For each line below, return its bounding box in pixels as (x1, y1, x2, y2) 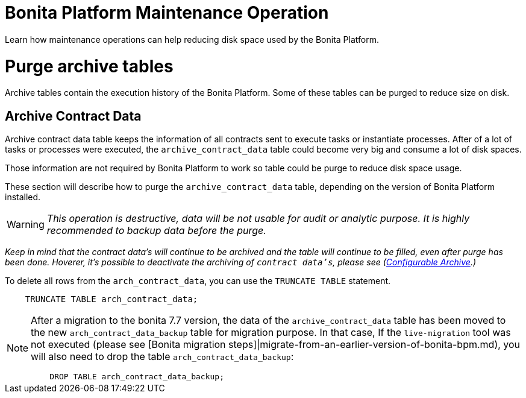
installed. (5, 192, 41, 203)
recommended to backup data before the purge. (46, 224, 266, 237)
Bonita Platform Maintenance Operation (5, 2, 329, 23)
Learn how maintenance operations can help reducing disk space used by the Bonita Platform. (5, 34, 379, 45)
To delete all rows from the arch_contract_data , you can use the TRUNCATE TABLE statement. (5, 276, 391, 286)
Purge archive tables (5, 55, 174, 77)
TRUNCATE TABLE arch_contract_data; (25, 294, 198, 305)
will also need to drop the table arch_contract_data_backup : (31, 350, 294, 363)
